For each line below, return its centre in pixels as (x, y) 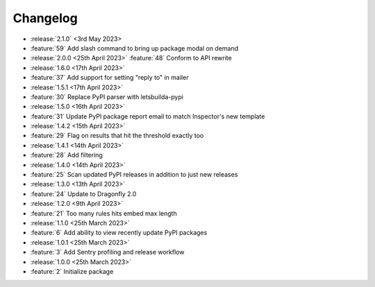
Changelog (45, 18)
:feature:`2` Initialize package (72, 271)
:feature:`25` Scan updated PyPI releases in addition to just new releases (134, 175)
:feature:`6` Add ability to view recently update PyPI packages (119, 233)
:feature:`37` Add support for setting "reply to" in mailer (109, 78)
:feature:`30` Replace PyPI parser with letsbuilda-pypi (107, 96)
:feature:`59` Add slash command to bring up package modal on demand (134, 48)
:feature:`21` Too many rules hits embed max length (103, 213)
